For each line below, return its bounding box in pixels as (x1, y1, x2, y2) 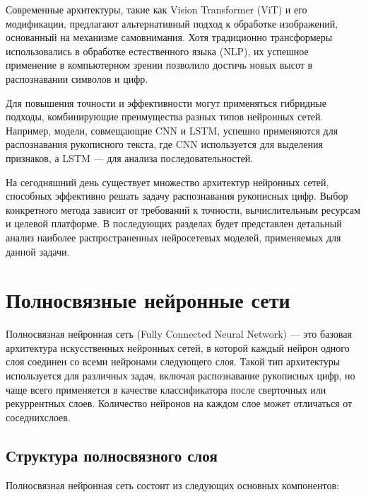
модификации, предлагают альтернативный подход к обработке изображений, (6, 16, 338, 30)
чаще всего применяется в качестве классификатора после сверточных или (6, 382, 326, 396)
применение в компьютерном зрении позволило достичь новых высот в (6, 57, 313, 72)
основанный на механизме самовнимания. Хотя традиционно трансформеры (6, 30, 333, 45)
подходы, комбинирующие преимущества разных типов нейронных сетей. (6, 109, 324, 124)
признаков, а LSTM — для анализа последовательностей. (6, 150, 254, 165)
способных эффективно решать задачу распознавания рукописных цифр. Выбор (6, 188, 348, 203)
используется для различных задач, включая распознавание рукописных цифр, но (6, 368, 355, 382)
